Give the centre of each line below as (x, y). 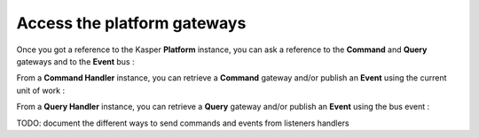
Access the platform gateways (131, 23)
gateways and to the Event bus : (75, 61)
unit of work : (41, 90)
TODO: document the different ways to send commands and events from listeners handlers (183, 123)
